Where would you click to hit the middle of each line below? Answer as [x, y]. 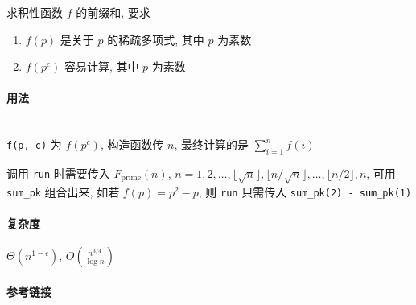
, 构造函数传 [132, 144]
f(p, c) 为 [34, 144]
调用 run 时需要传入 [58, 173]
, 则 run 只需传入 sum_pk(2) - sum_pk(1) [305, 191]
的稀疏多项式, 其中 [156, 39]
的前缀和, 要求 [113, 12]
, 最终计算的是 [212, 144]
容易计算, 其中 [101, 66]
